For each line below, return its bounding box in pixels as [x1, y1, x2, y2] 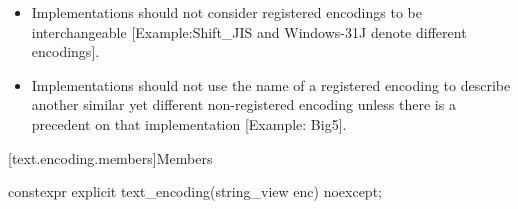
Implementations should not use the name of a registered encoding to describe [31, 74, 511, 95]
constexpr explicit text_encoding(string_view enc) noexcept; [8, 181, 382, 202]
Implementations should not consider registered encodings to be [31, 2, 422, 22]
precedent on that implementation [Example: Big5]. [31, 113, 347, 134]
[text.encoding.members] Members [8, 147, 213, 168]
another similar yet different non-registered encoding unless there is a [31, 94, 456, 115]
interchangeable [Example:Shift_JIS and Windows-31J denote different [31, 21, 467, 42]
